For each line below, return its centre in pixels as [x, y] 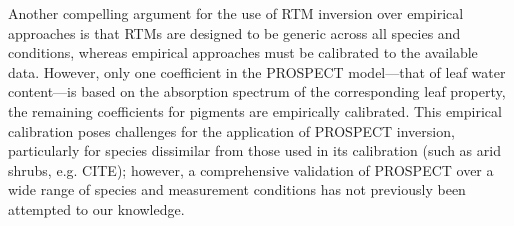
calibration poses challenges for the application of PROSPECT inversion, [231, 130]
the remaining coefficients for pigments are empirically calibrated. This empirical [255, 110]
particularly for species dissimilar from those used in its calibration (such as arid [254, 150]
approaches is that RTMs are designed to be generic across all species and [234, 32]
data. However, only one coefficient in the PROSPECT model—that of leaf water [257, 71]
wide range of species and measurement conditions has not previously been [237, 189]
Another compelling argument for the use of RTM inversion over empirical [236, 13]
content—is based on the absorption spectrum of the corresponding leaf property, [257, 91]
